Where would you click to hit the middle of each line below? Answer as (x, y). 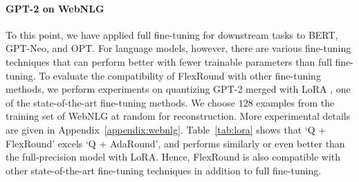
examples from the (295, 102)
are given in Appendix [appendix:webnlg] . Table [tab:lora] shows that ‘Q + (166, 129)
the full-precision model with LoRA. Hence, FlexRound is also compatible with (173, 157)
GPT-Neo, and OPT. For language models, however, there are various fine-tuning (178, 48)
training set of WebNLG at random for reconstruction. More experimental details (178, 116)
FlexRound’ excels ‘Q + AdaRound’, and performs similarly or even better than (175, 143)
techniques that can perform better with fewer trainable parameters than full (169, 61)
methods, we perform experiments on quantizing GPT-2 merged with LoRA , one (178, 89)
